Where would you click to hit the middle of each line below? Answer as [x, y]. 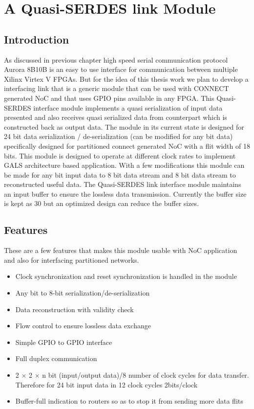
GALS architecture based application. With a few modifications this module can [124, 165]
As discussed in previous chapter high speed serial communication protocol [116, 59]
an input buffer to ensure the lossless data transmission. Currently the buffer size [125, 193]
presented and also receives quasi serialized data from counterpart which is [116, 117]
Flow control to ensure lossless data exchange [83, 326]
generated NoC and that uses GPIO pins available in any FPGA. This [109, 98]
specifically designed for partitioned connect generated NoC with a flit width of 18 [127, 146]
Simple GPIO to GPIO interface [64, 342]
